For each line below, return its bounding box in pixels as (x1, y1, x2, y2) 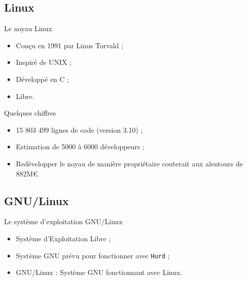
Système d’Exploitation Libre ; (16, 233, 111, 243)
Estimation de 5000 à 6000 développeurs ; (16, 141, 144, 152)
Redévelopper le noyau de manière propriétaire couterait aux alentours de (16, 158, 243, 168)
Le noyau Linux (4, 23, 52, 34)
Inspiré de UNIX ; (16, 57, 71, 67)
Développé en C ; (16, 73, 69, 84)
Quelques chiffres (4, 108, 56, 118)
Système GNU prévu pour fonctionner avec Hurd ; (16, 250, 170, 260)
